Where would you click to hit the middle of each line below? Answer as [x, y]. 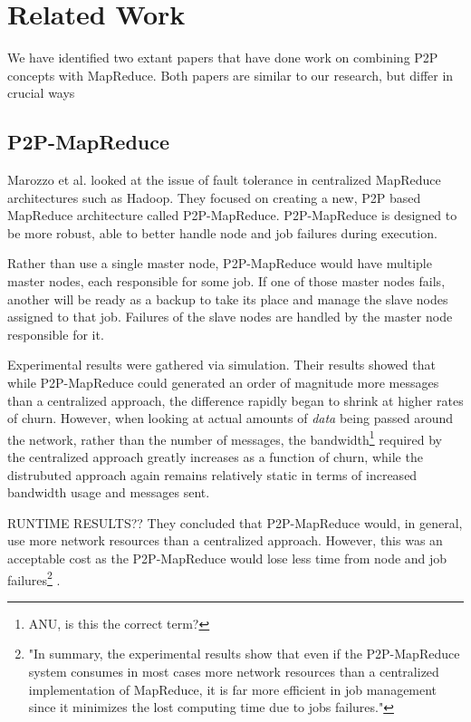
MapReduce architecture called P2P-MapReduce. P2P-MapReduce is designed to [232, 215]
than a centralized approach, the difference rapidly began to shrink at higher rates [235, 400]
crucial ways [41, 93]
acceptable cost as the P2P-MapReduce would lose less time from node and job [227, 558]
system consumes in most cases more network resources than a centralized [234, 672]
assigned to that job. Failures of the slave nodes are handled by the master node [230, 317]
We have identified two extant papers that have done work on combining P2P [223, 58]
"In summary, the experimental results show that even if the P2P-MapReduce [244, 654]
